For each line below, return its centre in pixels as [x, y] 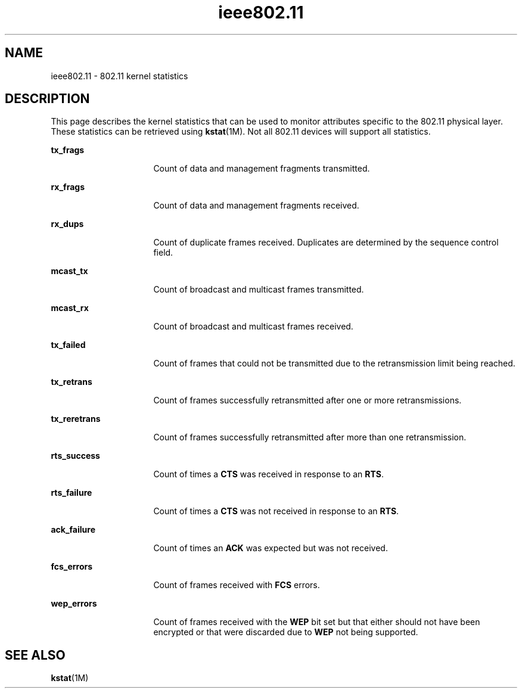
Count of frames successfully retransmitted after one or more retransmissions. [307, 400]
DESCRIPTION [47, 99]
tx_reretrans [76, 419]
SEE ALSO [35, 655]
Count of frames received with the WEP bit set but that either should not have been [317, 622]
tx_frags [68, 150]
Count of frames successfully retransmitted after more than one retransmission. [310, 437]
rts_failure [72, 493]
